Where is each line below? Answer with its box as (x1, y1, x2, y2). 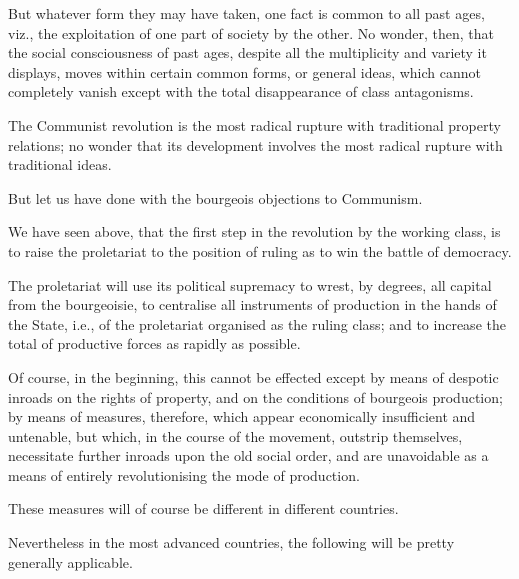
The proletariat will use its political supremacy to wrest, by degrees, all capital (8, 274, 492, 295)
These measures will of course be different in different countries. (8, 498, 399, 519)
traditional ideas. (8, 154, 112, 175)
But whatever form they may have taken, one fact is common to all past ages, (8, 3, 485, 23)
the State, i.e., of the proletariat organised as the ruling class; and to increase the (8, 313, 506, 334)
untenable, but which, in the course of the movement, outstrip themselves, (8, 425, 463, 446)
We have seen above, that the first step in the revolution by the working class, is (8, 221, 501, 242)
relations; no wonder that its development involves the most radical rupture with (8, 134, 503, 155)
